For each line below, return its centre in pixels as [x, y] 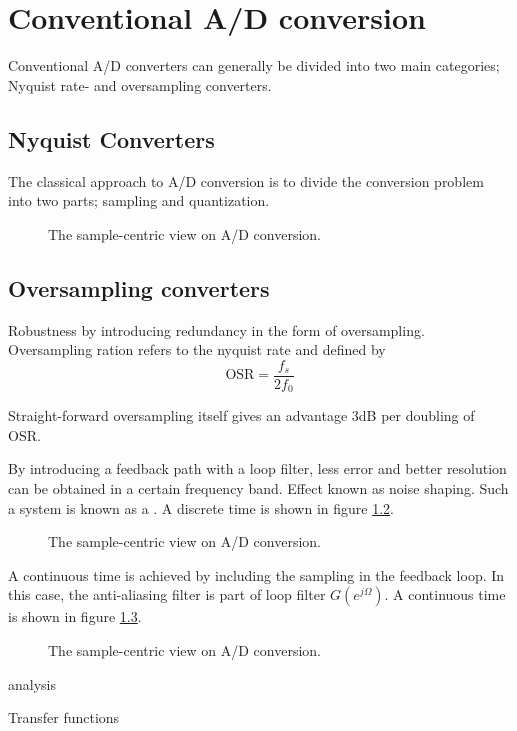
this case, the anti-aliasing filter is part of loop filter [167, 594]
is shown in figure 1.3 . [75, 616]
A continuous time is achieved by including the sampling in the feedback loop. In [256, 574]
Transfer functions [64, 717]
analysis [32, 683]
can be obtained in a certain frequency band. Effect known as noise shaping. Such [258, 487]
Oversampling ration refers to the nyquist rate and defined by [197, 349]
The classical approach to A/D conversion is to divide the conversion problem [246, 180]
